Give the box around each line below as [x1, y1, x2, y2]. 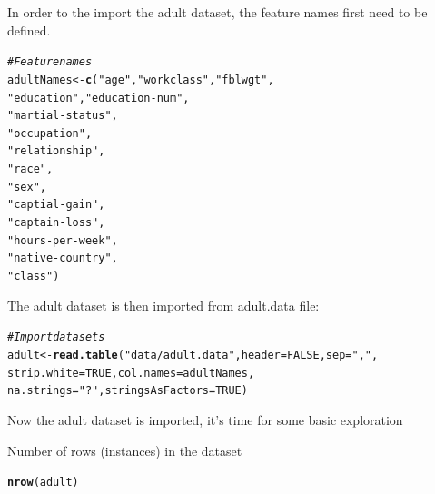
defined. [7, 20, 51, 39]
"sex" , [7, 180, 46, 193]
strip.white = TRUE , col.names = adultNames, [7, 366, 255, 380]
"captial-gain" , [7, 198, 105, 212]
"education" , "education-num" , [7, 91, 190, 104]
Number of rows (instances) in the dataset [7, 440, 242, 459]
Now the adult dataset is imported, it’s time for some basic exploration [7, 410, 403, 429]
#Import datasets [7, 331, 105, 344]
